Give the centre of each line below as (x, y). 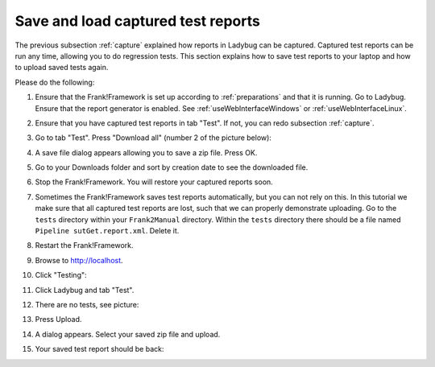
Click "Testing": (61, 275)
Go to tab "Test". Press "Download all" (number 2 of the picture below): (153, 138)
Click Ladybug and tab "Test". (85, 290)
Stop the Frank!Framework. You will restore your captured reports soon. (154, 182)
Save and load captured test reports (138, 21)
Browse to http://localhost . (79, 260)
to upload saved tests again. (62, 68)
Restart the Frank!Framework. (84, 245)
